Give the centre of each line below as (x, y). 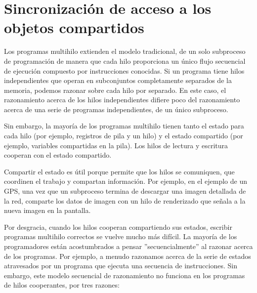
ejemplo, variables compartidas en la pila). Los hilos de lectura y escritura (116, 145)
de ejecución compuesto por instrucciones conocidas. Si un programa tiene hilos (124, 70)
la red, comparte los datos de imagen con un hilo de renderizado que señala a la (125, 200)
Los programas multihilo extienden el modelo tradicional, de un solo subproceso (125, 51)
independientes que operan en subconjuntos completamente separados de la (118, 80)
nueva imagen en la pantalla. (47, 210)
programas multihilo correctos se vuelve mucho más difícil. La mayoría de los (121, 236)
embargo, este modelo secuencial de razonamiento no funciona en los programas (125, 275)
